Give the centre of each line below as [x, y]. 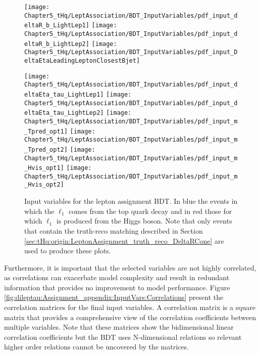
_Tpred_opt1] [46, 131]
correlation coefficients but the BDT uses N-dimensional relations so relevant [123, 337]
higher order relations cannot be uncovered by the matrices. [96, 347]
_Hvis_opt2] [44, 185]
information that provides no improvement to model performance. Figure [117, 287]
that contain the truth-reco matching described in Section [114, 230]
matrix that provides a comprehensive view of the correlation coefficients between [130, 317]
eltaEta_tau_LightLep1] [64, 94]
